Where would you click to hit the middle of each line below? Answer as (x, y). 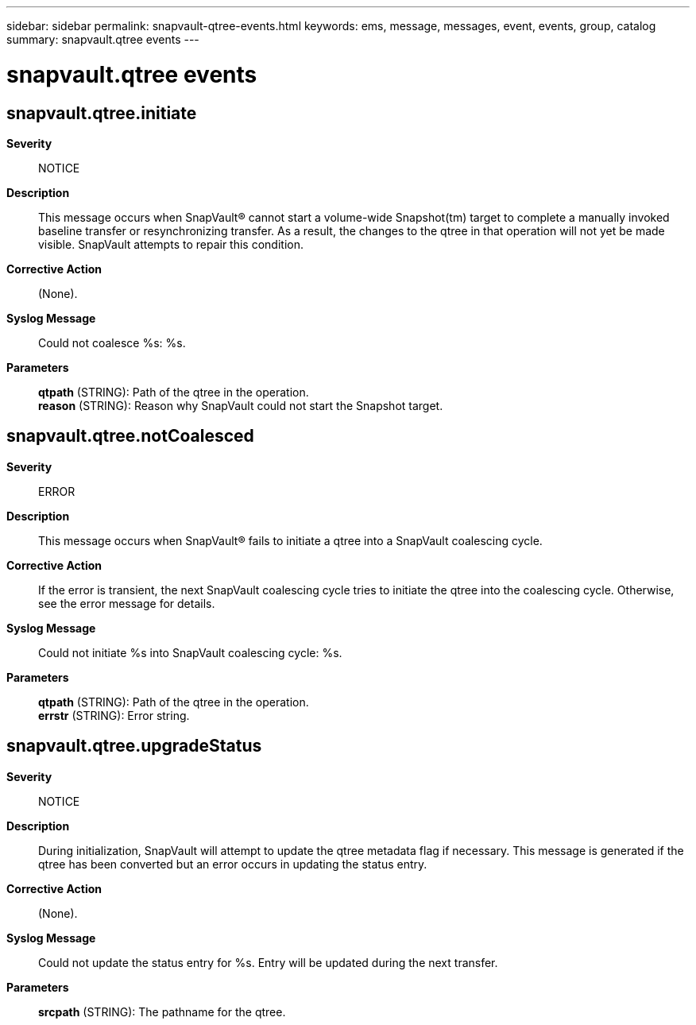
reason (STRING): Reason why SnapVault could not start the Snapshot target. (241, 405)
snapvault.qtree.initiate (102, 113)
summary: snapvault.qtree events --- (103, 39)
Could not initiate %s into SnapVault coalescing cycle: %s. (190, 652)
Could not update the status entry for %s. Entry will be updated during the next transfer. (268, 962)
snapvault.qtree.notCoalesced (130, 436)
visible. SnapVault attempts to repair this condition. (171, 244)
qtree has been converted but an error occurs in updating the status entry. (233, 864)
